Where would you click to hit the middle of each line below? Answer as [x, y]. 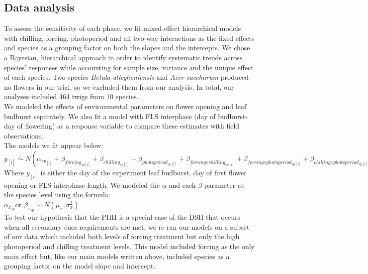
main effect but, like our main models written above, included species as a [117, 256]
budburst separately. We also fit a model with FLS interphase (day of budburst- [126, 116]
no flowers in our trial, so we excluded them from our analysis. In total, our [119, 86]
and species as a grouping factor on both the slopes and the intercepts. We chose [127, 48]
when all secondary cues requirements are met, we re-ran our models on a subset [127, 226]
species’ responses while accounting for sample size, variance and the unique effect [129, 67]
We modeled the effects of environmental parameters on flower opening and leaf [125, 106]
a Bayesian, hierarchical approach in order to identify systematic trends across [123, 57]
